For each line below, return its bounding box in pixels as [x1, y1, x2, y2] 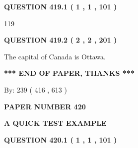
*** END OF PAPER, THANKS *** [4, 68, 135, 78]
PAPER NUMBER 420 [4, 101, 86, 111]
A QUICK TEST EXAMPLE [4, 118, 107, 128]
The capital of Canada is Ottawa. [4, 51, 106, 61]
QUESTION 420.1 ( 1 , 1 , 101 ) [4, 134, 117, 145]
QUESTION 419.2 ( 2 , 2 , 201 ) [4, 35, 117, 45]
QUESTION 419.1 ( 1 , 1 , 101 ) [4, 1, 117, 11]
